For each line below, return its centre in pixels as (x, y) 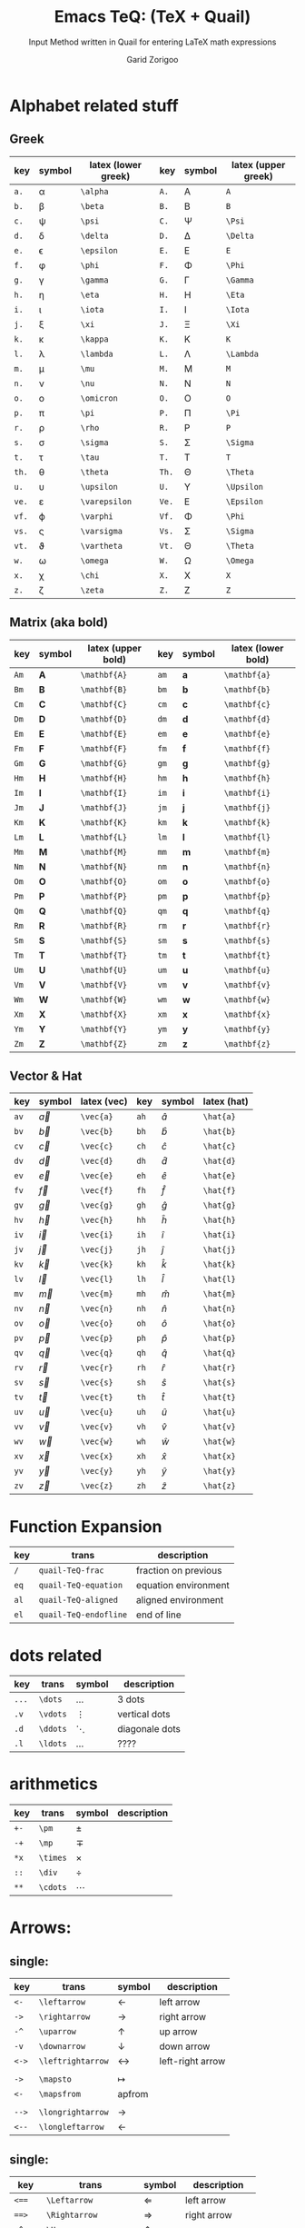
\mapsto (55, 2079)
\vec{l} (97, 1279)
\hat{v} (219, 1427)
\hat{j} (219, 1250)
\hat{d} (219, 1161)
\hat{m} (219, 1294)
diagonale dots (149, 1729)
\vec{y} (97, 1471)
